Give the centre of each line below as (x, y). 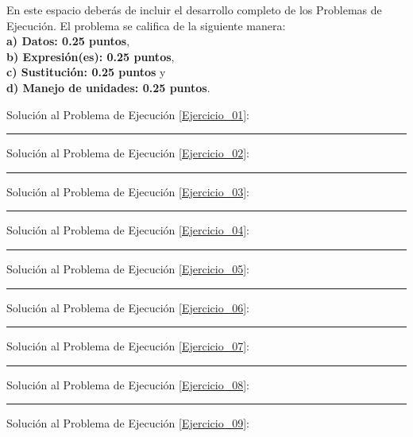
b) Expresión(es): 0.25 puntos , (91, 56)
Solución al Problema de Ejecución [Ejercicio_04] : (128, 230)
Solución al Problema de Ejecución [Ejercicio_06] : (128, 307)
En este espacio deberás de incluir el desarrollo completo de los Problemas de (194, 10)
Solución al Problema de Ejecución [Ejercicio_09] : (128, 423)
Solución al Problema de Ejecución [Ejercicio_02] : (128, 153)
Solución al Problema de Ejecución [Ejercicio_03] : (128, 191)
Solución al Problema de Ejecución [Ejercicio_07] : (128, 346)
